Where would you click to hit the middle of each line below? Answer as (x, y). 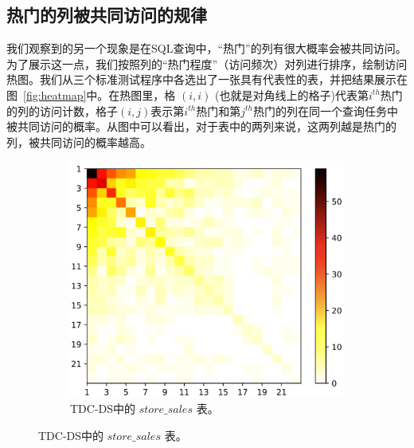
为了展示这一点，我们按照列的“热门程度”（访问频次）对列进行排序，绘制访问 (207, 63)
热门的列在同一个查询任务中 (325, 110)
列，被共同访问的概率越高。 (79, 141)
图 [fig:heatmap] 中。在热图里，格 (91, 94)
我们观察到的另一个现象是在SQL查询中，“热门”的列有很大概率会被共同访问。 (207, 48)
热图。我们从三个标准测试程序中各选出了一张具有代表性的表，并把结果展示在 (207, 79)
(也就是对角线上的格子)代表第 (292, 94)
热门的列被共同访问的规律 (107, 15)
